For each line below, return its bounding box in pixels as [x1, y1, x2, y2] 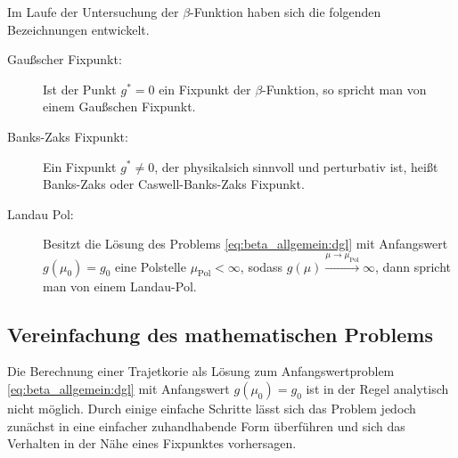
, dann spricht [375, 257, 451, 275]
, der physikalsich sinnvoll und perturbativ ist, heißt [154, 157, 438, 176]
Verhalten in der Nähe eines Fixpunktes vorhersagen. [7, 434, 297, 453]
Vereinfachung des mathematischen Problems [7, 320, 433, 348]
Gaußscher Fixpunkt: [7, 50, 122, 69]
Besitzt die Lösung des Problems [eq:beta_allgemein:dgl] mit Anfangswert [43, 234, 448, 253]
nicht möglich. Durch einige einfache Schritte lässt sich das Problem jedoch [7, 399, 416, 418]
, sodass [240, 257, 283, 275]
